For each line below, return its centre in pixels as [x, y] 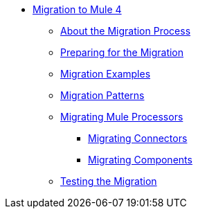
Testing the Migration [109, 181]
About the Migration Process [126, 31]
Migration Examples [106, 74]
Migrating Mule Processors [122, 117]
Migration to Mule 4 [77, 9]
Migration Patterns [102, 95]
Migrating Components [140, 160]
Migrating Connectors [138, 138]
